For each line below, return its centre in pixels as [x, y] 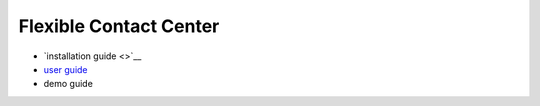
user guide [66, 69]
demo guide [68, 84]
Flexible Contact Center [119, 26]
